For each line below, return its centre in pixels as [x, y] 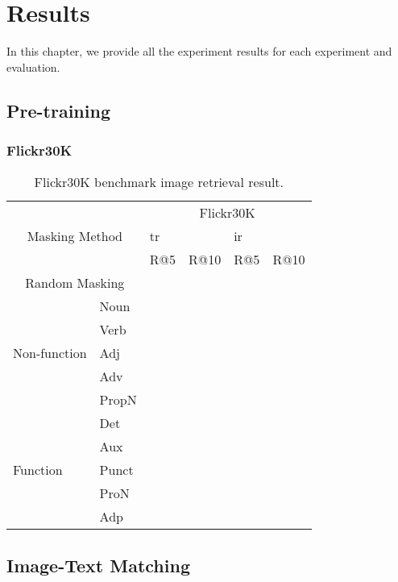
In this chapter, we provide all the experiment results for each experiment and [199, 51]
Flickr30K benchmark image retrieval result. [159, 182]
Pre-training [58, 110]
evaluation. [33, 67]
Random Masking [75, 283]
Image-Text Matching [98, 565]
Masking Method [75, 236]
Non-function [50, 353]
